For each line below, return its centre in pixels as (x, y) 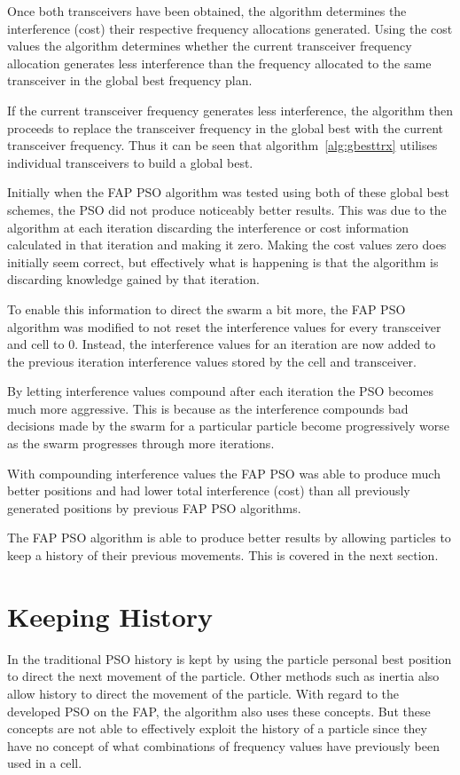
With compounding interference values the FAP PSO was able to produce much (224, 473)
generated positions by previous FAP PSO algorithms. (154, 507)
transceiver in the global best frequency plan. (130, 80)
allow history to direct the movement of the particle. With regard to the (203, 693)
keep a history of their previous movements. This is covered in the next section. (223, 555)
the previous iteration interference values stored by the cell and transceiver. (212, 361)
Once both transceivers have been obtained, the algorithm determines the (207, 11)
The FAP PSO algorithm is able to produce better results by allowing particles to (229, 538)
